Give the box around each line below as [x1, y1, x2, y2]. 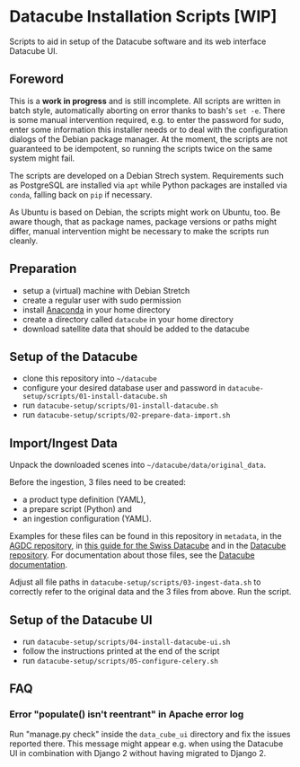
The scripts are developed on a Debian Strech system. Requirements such [9, 170, 285, 181]
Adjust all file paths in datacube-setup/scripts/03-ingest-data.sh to [9, 577, 261, 587]
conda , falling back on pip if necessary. [9, 189, 153, 199]
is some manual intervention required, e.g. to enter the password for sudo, [9, 114, 285, 125]
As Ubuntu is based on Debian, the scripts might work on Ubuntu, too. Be [9, 207, 281, 217]
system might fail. [9, 153, 75, 163]
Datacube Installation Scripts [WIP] [9, 6, 278, 27]
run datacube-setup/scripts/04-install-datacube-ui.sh [22, 636, 231, 647]
